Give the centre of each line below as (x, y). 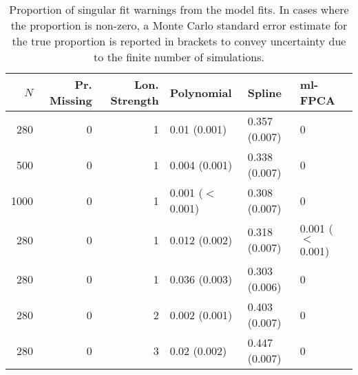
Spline (264, 92)
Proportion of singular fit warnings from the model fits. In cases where (179, 9)
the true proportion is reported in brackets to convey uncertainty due (179, 41)
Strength (135, 100)
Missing (71, 100)
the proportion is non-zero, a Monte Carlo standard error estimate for (179, 25)
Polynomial (201, 92)
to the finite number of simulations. (179, 57)
